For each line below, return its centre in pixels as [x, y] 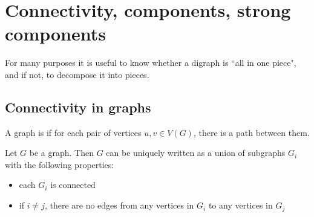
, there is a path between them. [251, 132]
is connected [73, 185]
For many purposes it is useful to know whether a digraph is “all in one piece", [151, 63]
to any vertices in [240, 205]
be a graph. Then [61, 153]
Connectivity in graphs [78, 107]
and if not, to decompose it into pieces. [77, 74]
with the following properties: [60, 164]
